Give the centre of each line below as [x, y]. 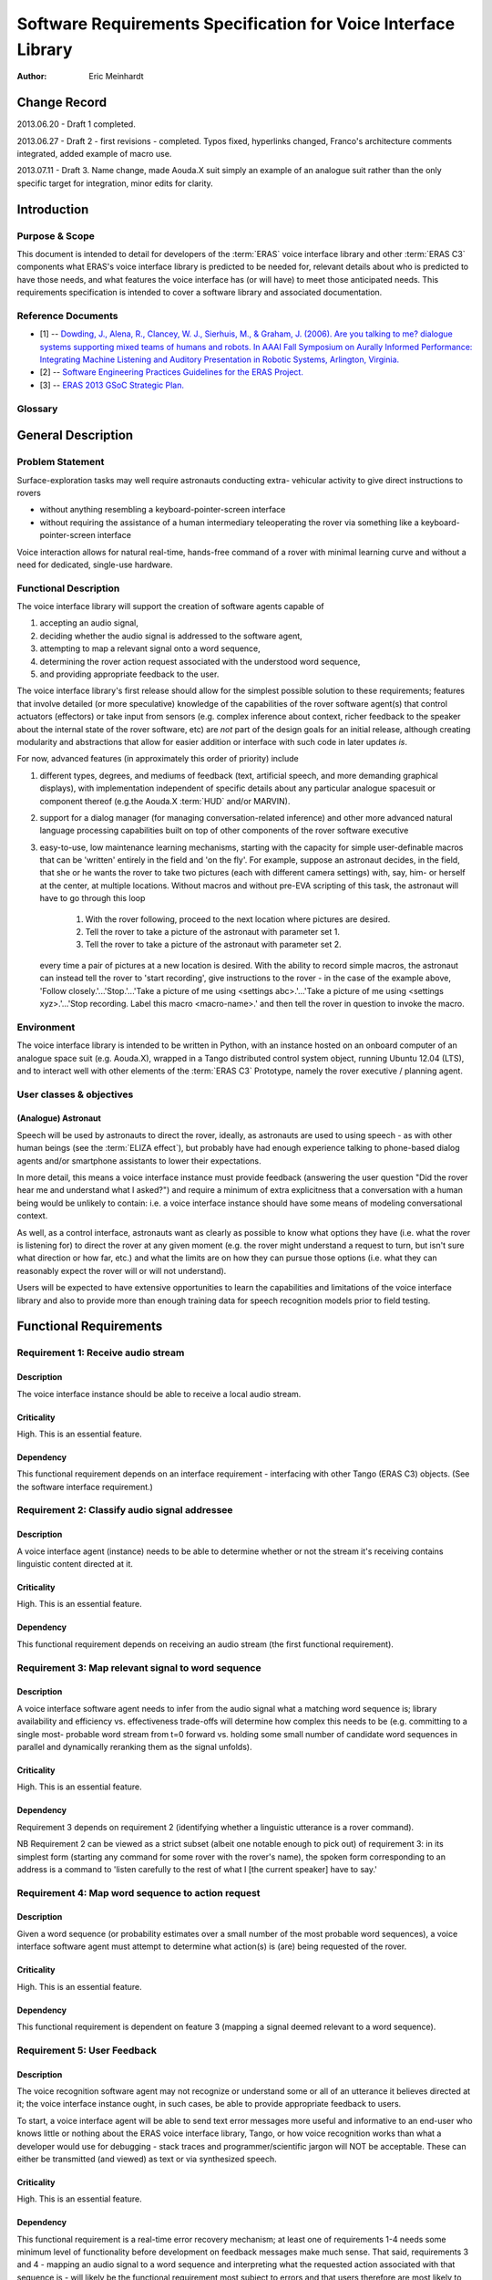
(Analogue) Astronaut [59, 1118]
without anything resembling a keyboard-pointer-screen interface [163, 510]
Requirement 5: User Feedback [87, 2050]
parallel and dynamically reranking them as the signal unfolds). [134, 1746]
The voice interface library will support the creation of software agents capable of [170, 606]
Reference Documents [67, 316]
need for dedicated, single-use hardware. [95, 565]
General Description [75, 435]
